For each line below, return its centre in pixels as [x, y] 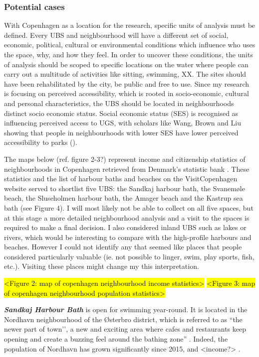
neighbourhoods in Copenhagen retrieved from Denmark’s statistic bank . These [127, 169]
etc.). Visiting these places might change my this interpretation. [102, 266]
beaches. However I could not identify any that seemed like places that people [123, 247]
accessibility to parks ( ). [41, 142]
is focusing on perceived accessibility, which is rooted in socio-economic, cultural [127, 93]
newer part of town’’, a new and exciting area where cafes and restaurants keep [125, 329]
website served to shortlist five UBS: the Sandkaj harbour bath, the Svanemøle [125, 188]
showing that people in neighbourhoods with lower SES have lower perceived [121, 132]
